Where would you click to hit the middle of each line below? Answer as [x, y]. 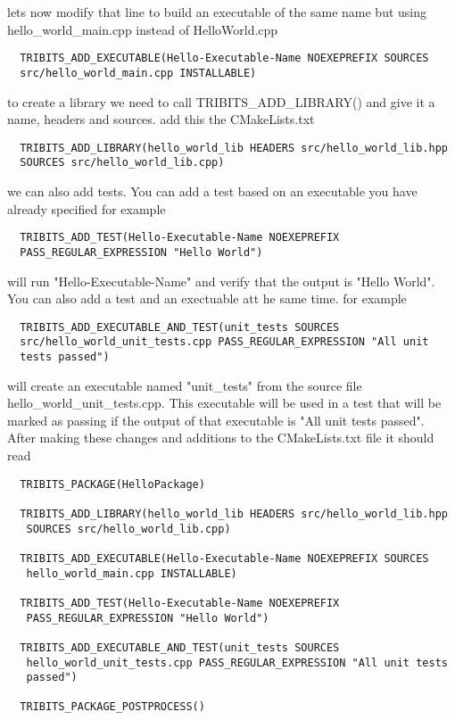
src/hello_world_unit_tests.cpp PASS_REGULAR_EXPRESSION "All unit [224, 342]
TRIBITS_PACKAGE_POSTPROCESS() [112, 707]
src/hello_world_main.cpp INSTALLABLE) [138, 73]
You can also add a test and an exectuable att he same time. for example [207, 298]
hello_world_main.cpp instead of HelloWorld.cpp [143, 29]
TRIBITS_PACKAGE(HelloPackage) [112, 484]
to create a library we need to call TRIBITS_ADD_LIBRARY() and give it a [221, 101]
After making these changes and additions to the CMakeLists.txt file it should [221, 438]
